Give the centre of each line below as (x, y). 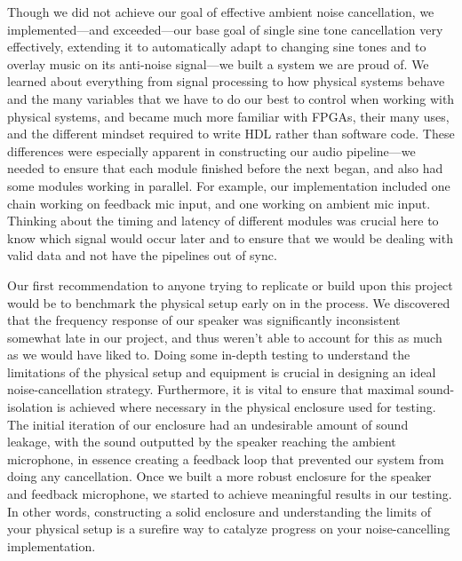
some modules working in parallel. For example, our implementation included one (229, 185)
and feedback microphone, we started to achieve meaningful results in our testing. (230, 494)
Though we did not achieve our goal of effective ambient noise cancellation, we (221, 12)
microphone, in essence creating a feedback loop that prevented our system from (226, 458)
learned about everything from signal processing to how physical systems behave (226, 81)
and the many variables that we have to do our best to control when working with (231, 98)
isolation (30, 407)
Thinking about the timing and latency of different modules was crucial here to (223, 221)
